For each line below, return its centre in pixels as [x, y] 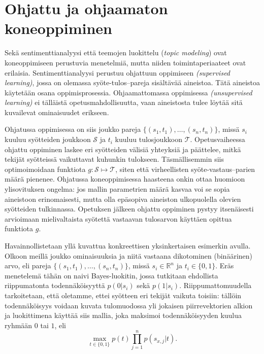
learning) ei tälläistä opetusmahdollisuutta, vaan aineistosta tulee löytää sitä [124, 102]
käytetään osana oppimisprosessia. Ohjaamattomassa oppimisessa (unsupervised [128, 92]
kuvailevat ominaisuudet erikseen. [57, 112]
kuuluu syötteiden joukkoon [48, 139]
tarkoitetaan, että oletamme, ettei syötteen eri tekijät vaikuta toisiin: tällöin [123, 295]
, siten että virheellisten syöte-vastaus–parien [185, 169]
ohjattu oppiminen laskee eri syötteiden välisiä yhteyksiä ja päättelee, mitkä [123, 149]
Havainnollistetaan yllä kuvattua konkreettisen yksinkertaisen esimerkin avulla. [128, 245]
